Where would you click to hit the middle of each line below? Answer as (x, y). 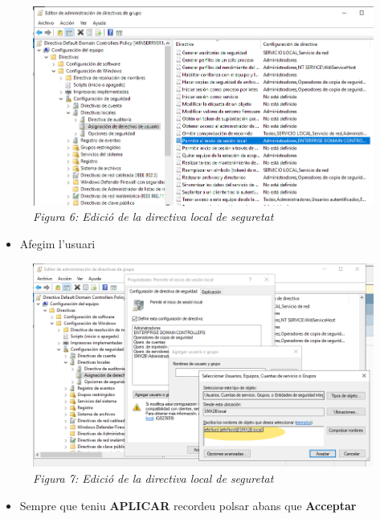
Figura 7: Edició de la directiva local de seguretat (153, 478)
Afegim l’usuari (57, 243)
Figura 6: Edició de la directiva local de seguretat (153, 217)
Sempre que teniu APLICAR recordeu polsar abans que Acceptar (188, 505)
